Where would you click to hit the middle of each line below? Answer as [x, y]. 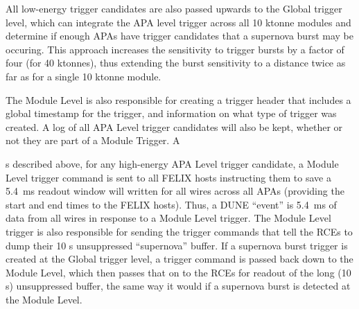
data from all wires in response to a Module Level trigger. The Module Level [168, 218]
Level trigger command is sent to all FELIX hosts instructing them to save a [168, 177]
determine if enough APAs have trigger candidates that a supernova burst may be [179, 36]
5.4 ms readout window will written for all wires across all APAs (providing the [175, 191]
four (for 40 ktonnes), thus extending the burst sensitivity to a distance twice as [176, 63]
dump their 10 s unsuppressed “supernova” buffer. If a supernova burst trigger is [177, 245]
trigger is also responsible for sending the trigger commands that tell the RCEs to [179, 231]
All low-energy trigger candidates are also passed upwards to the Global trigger [174, 8]
